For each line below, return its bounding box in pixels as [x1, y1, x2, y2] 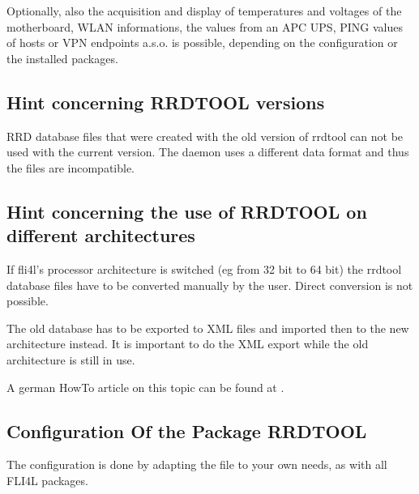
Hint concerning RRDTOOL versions [6, 89, 325, 114]
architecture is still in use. [6, 351, 135, 368]
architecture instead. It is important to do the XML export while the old [6, 335, 369, 352]
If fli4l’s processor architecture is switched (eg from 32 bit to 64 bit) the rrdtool [6, 260, 402, 277]
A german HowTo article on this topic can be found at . [6, 378, 284, 395]
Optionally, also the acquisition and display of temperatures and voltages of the [6, 2, 402, 19]
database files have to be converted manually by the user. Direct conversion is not [6, 276, 413, 293]
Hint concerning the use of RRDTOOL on [6, 198, 367, 224]
